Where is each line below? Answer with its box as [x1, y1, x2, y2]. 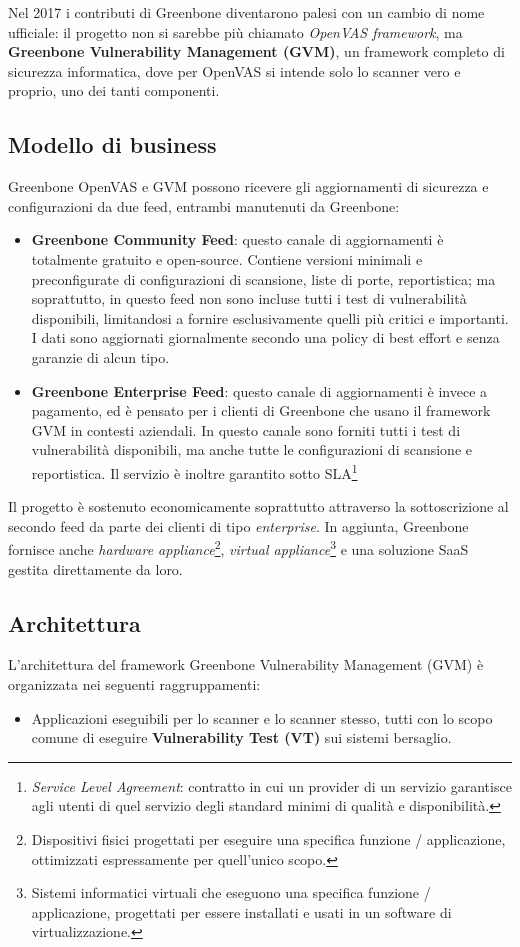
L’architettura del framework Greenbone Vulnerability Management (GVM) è [8, 654, 484, 675]
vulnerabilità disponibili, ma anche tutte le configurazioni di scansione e [31, 439, 472, 460]
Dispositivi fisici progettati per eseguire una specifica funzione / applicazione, [31, 828, 506, 849]
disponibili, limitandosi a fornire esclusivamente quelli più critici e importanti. [31, 307, 509, 328]
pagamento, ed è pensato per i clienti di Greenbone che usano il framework [31, 400, 491, 421]
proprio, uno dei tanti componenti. [8, 80, 220, 101]
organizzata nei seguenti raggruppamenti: [8, 673, 261, 694]
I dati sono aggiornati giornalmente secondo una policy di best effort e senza [31, 327, 500, 348]
